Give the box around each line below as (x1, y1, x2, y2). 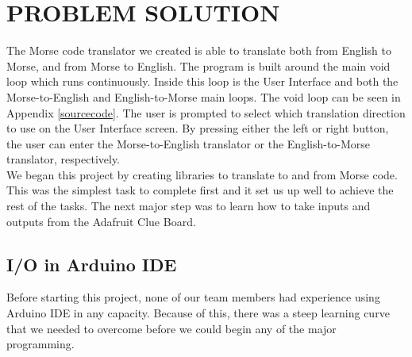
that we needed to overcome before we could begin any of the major (6, 320, 337, 336)
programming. (6, 336, 75, 352)
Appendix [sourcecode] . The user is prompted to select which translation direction (6, 104, 406, 121)
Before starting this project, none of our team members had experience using (6, 289, 380, 305)
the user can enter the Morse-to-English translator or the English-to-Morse (6, 135, 371, 152)
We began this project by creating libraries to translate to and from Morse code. (6, 166, 398, 182)
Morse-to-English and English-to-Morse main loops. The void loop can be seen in (6, 88, 401, 105)
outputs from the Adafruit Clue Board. (6, 213, 196, 229)
